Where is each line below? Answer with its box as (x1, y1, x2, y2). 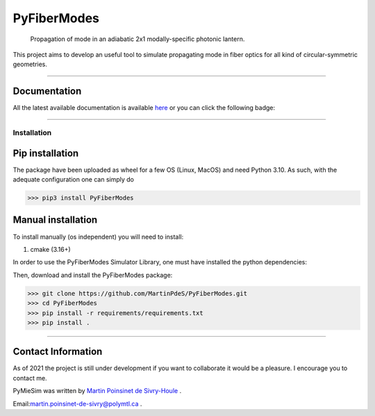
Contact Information (12, 346, 103, 358)
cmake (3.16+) (30, 245, 71, 253)
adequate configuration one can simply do (12, 175, 135, 184)
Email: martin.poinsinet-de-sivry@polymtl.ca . (12, 399, 142, 408)
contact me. (12, 374, 48, 382)
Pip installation (12, 147, 79, 159)
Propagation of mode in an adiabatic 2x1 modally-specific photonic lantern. (30, 35, 245, 43)
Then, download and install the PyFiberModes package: (12, 271, 173, 279)
